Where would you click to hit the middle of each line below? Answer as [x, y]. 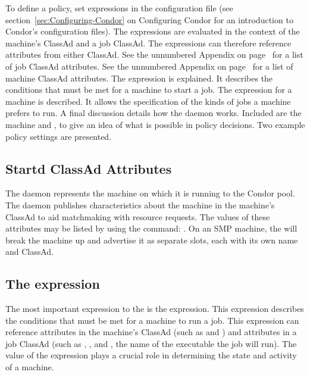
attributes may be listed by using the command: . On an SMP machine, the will [151, 228]
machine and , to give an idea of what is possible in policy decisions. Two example [155, 124]
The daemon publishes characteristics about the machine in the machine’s [140, 204]
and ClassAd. [30, 251]
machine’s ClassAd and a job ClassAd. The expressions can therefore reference [148, 43]
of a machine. [30, 367]
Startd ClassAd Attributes [89, 168]
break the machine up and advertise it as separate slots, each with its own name [152, 240]
